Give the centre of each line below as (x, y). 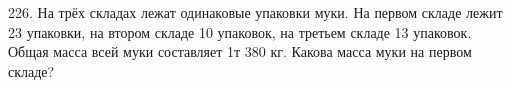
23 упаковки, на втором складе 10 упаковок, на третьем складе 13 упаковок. (240, 31)
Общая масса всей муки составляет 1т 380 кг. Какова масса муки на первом (240, 51)
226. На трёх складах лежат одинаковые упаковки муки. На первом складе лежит (255, 12)
